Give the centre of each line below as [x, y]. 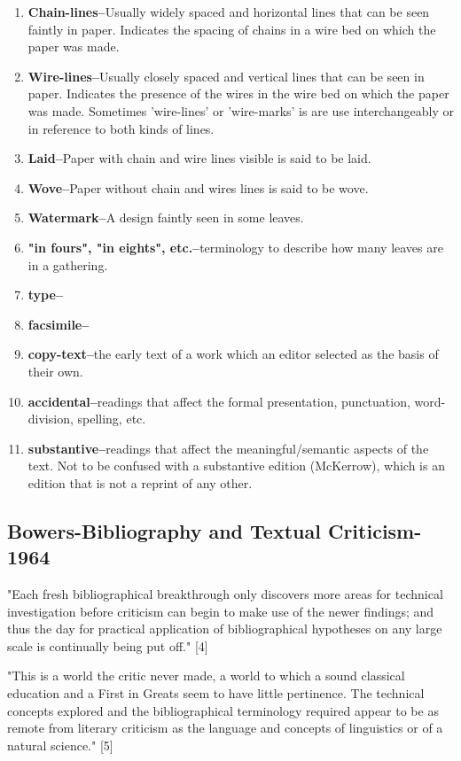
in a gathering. [68, 264]
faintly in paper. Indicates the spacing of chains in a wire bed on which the [232, 29]
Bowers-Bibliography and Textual [164, 530]
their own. [55, 371]
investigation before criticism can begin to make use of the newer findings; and [221, 611]
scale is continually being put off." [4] [108, 645]
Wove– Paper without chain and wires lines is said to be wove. [198, 187]
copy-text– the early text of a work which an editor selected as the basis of [233, 354]
